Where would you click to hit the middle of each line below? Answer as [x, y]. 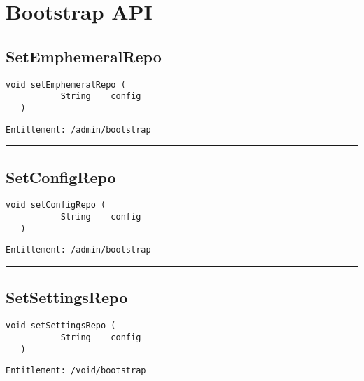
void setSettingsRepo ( [61, 326]
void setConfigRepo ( [56, 205]
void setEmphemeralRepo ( [66, 85]
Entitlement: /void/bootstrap [76, 371]
